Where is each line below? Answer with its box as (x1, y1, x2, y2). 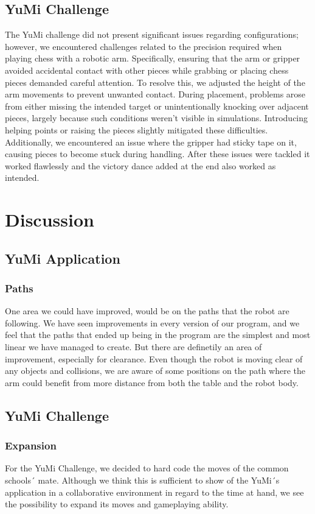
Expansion (5, 438, 57, 453)
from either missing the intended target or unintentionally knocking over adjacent (5, 99, 309, 112)
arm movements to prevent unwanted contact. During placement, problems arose (5, 88, 306, 100)
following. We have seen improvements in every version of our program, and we (5, 316, 300, 329)
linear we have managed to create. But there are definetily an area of (5, 340, 262, 353)
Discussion (5, 207, 94, 232)
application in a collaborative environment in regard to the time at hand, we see (5, 485, 304, 498)
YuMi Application (5, 248, 120, 267)
